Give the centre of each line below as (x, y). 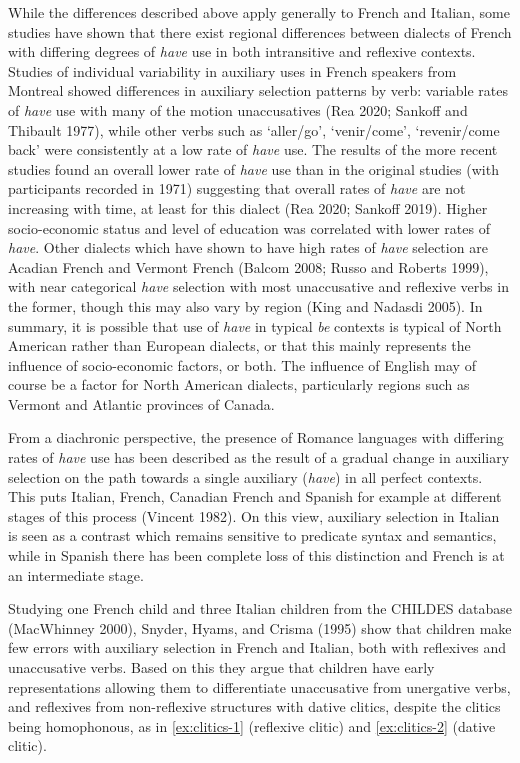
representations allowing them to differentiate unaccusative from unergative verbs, (259, 686)
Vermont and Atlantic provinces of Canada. (141, 403)
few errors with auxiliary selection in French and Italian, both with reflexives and (257, 647)
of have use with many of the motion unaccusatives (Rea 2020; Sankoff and (238, 109)
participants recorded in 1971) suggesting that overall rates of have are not (237, 188)
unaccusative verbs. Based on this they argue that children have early (221, 667)
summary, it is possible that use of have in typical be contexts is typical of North (255, 325)
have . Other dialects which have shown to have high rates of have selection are (248, 247)
